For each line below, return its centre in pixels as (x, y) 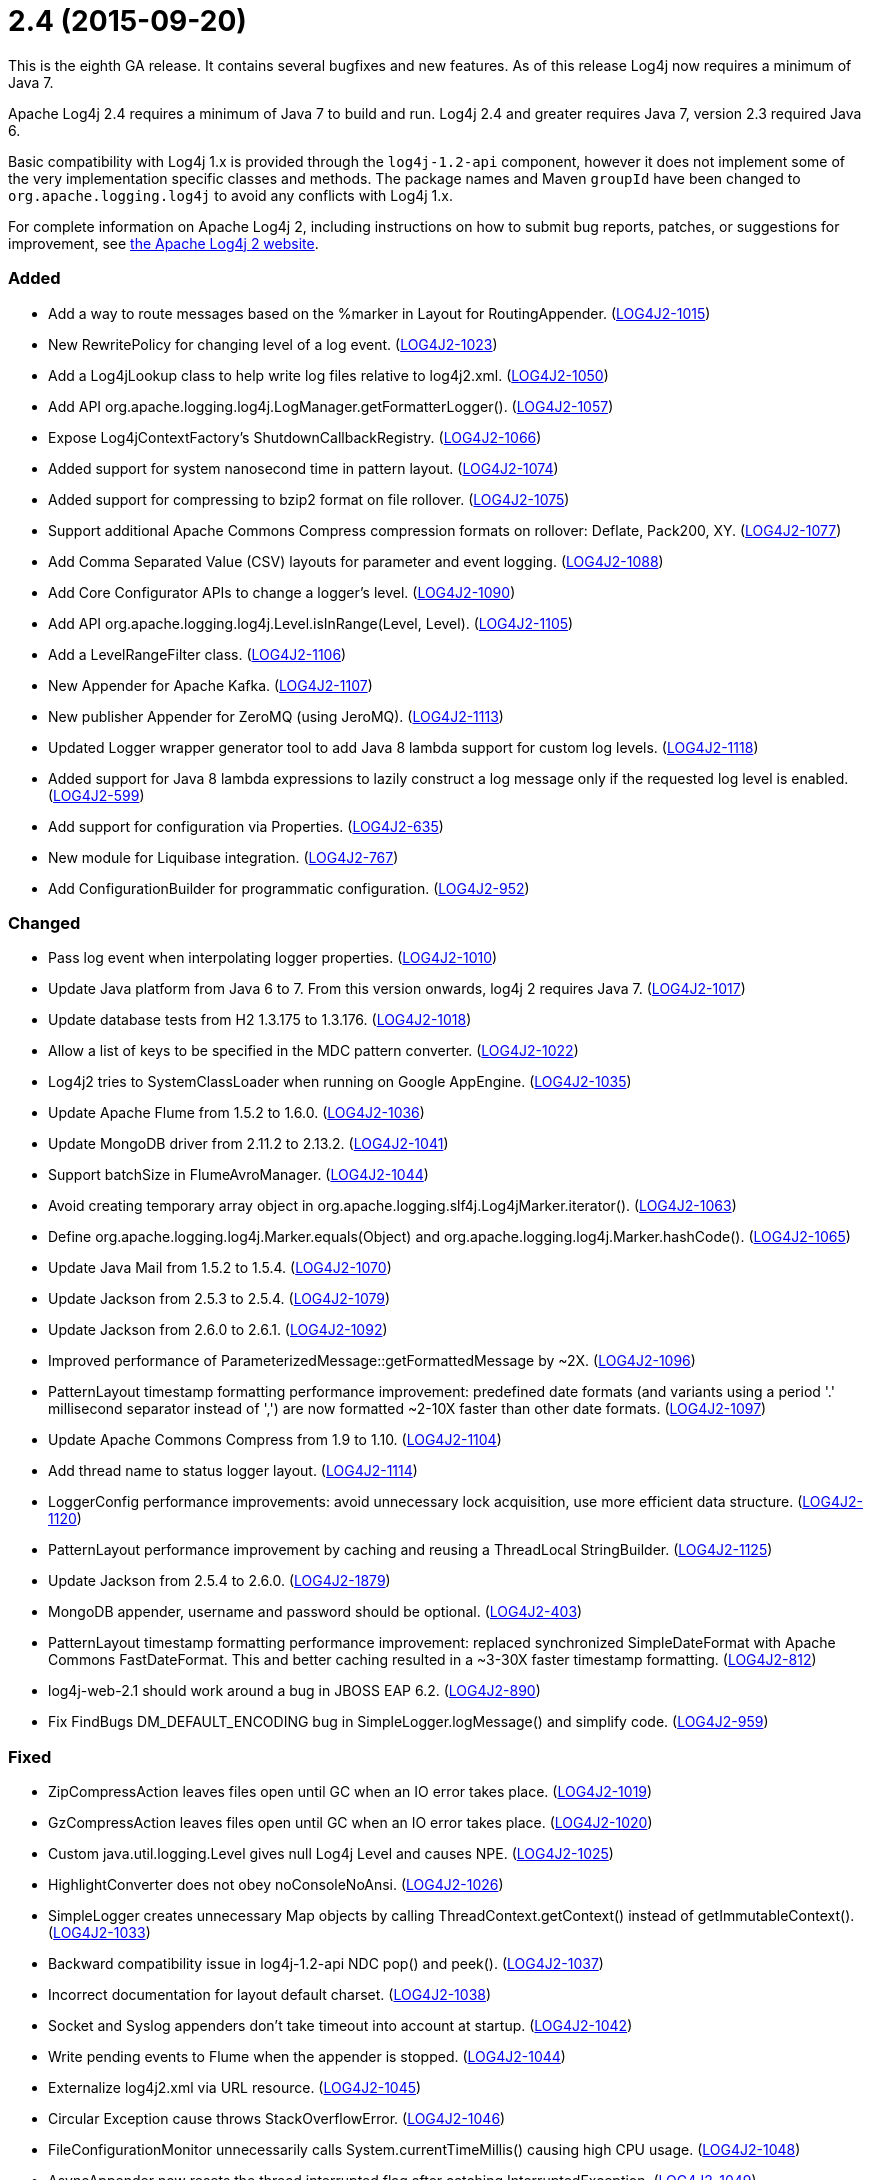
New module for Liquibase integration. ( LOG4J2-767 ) (223, 857)
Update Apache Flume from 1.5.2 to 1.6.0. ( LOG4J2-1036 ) (236, 1113)
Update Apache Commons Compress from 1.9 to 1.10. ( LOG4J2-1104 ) (275, 1440)
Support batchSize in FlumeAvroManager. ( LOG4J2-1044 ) (238, 1175)
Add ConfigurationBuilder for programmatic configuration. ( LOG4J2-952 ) (289, 888)
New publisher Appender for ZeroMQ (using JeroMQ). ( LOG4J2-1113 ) (276, 716)
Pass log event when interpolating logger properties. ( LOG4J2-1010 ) (273, 958)
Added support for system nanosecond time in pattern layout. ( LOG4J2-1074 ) (303, 468)
